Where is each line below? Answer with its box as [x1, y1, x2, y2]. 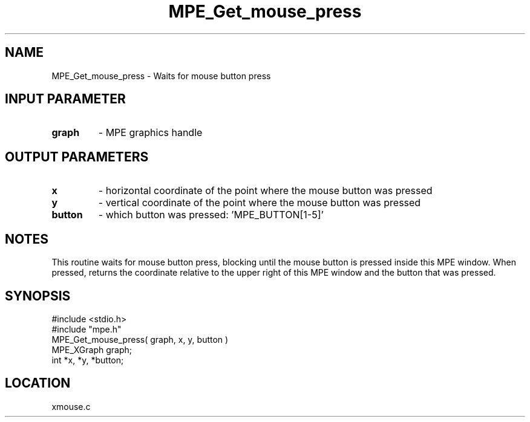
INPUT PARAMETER [5, 91, 126, 107]
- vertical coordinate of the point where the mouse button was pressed [98, 196, 421, 209]
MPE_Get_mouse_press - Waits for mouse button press [51, 70, 271, 81]
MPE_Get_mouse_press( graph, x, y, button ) [51, 334, 229, 345]
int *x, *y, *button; [51, 354, 124, 365]
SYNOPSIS [5, 288, 71, 304]
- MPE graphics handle [98, 126, 203, 139]
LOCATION [5, 375, 71, 391]
